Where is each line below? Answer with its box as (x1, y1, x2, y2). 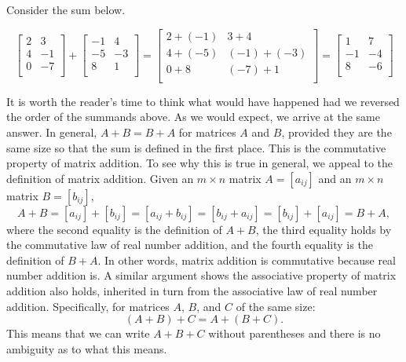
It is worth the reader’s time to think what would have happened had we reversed (6, 93, 400, 109)
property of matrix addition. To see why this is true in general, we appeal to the (6, 155, 393, 171)
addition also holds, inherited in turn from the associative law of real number (6, 283, 378, 299)
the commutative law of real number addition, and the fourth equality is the (6, 236, 373, 253)
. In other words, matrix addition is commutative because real (97, 251, 397, 268)
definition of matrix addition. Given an (6, 170, 194, 186)
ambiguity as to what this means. (6, 340, 167, 357)
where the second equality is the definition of (6, 221, 222, 237)
